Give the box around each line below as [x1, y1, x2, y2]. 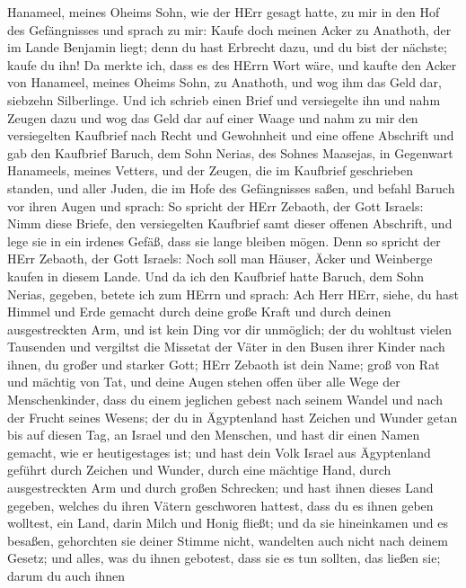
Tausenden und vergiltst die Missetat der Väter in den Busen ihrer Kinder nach [7, 337, 445, 356]
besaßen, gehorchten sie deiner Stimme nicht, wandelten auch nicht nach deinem [7, 530, 448, 549]
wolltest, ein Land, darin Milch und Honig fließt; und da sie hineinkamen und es [7, 513, 448, 532]
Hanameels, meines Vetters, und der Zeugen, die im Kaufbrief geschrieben [7, 161, 413, 180]
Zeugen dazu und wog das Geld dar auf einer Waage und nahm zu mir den [7, 108, 418, 127]
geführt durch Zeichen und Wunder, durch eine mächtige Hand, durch [7, 460, 391, 479]
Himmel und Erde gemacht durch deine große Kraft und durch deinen [7, 302, 391, 321]
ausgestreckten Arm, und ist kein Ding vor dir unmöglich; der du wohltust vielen [7, 319, 452, 338]
